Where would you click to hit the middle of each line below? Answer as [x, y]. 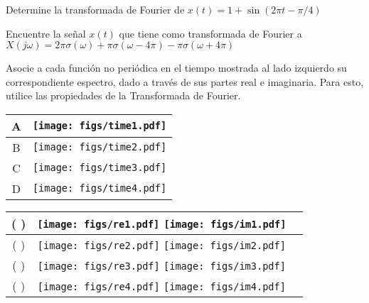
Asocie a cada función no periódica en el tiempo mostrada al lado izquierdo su [176, 68]
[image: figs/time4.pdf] [100, 188]
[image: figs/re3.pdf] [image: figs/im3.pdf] [161, 266]
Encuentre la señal [46, 33]
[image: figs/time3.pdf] [100, 168]
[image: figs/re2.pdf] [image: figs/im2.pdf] [161, 245]
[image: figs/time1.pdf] [100, 126]
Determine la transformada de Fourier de [95, 9]
